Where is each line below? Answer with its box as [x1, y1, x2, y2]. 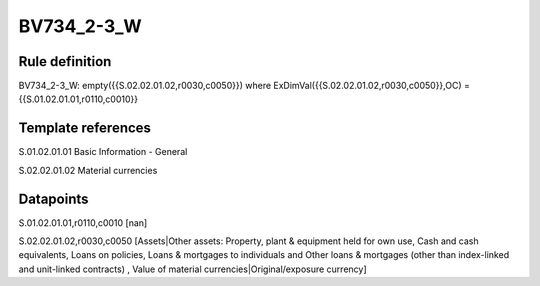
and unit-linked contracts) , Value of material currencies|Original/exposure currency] [18, 263, 367, 275]
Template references [18, 120, 152, 137]
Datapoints [18, 190, 89, 207]
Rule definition [18, 53, 112, 70]
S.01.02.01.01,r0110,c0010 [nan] [18, 216, 148, 229]
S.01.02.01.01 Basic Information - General [18, 146, 188, 158]
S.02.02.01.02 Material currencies [18, 164, 158, 176]
